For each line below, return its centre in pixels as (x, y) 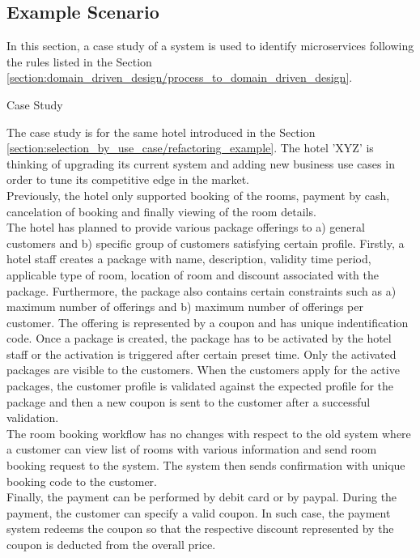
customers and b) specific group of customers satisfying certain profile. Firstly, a (206, 243)
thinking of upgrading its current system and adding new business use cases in (201, 163)
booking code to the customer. (82, 481)
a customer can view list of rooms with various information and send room (192, 449)
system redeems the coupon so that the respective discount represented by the (200, 528)
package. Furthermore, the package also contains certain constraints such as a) (202, 290)
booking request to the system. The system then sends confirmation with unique (206, 465)
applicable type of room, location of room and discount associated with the (193, 274)
